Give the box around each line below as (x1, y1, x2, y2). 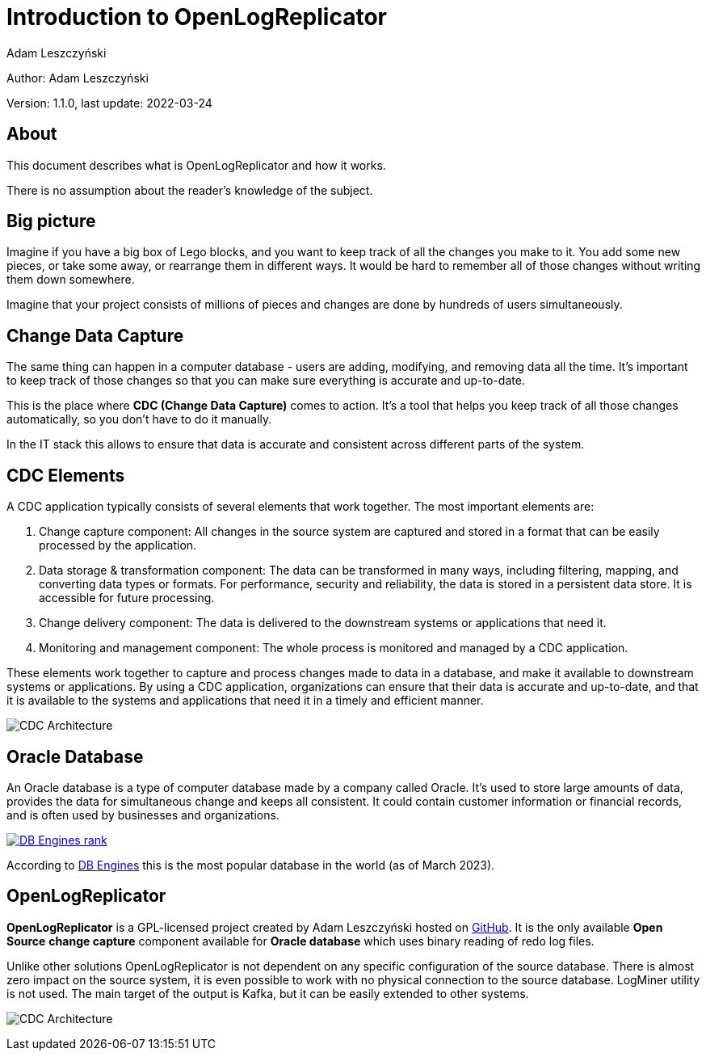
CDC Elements (6, 465, 125, 486)
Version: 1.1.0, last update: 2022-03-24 (6, 95, 212, 110)
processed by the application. (39, 538, 197, 553)
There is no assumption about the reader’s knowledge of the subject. (6, 183, 373, 197)
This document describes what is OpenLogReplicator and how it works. (6, 158, 386, 172)
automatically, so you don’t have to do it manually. (6, 412, 272, 427)
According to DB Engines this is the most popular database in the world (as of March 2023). (6, 857, 495, 872)
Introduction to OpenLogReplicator (6, 3, 387, 31)
